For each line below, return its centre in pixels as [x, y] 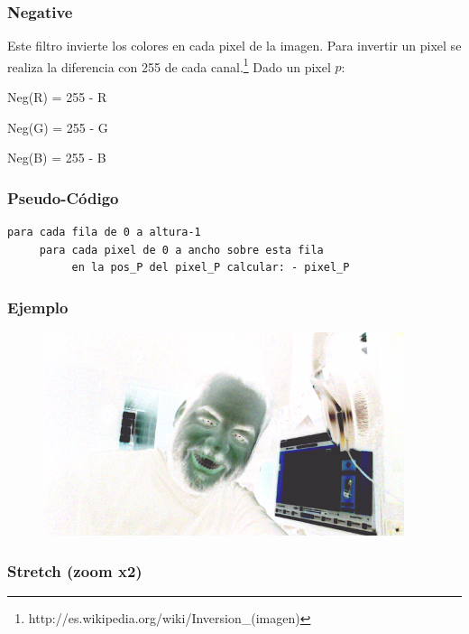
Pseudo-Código [63, 197]
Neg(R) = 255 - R [57, 97]
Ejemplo [38, 307]
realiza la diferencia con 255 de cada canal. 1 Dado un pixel [169, 65]
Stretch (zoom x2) [75, 570]
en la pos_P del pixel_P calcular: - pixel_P [211, 268]
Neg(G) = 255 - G [58, 127]
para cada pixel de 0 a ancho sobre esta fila [181, 250]
